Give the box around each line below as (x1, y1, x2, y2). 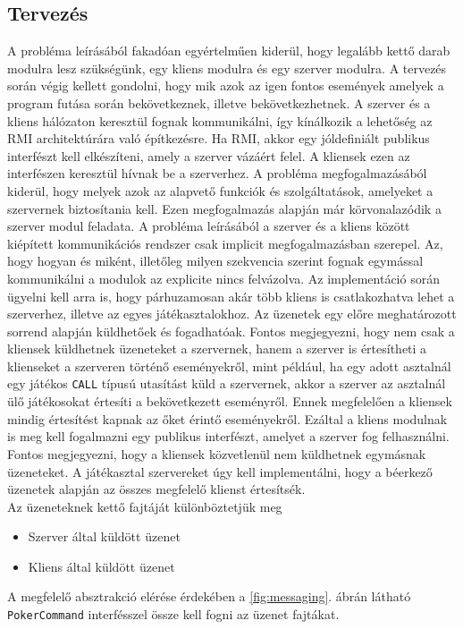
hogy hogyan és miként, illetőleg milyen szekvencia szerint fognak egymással (7, 251, 424, 270)
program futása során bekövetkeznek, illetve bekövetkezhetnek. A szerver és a (7, 93, 431, 112)
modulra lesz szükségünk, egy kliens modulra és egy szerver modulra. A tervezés (7, 58, 447, 77)
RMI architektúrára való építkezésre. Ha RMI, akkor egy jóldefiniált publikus (7, 129, 430, 148)
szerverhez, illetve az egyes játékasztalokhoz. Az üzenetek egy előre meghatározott (7, 304, 457, 323)
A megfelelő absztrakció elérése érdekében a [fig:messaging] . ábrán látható (7, 587, 411, 606)
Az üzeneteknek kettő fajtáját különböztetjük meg (7, 497, 282, 515)
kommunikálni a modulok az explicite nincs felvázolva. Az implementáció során (7, 268, 440, 287)
